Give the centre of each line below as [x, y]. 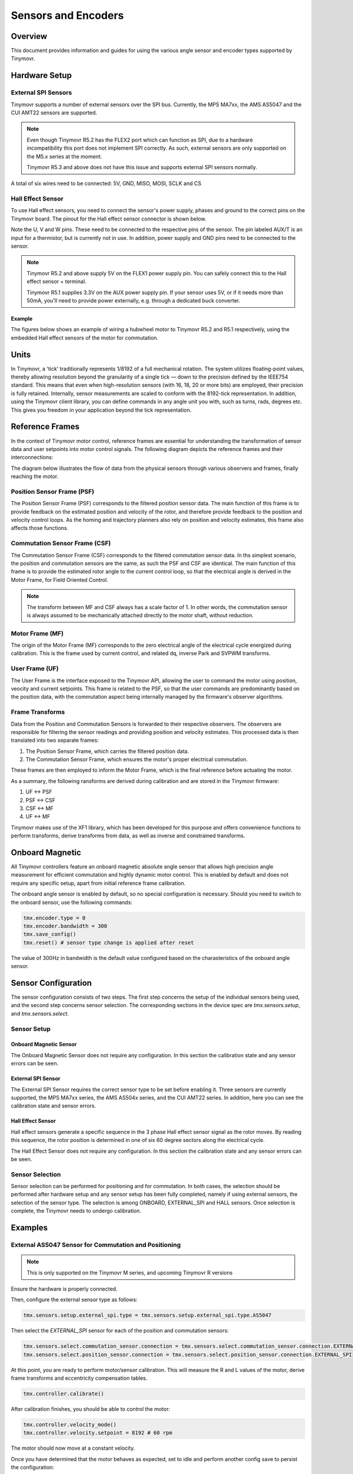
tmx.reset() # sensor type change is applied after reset [109, 942]
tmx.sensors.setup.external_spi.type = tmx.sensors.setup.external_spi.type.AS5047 [147, 1315]
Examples [29, 1228]
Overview [29, 36]
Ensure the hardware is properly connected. [64, 1289]
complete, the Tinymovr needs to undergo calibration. [76, 1211]
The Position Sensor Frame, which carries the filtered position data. [107, 751]
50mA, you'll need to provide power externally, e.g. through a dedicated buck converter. [134, 300]
